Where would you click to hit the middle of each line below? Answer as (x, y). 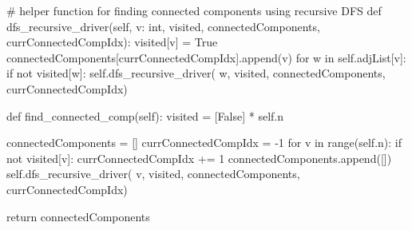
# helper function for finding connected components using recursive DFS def (194, 10)
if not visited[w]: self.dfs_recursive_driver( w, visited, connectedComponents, (196, 73)
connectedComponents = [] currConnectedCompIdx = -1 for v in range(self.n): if (204, 143)
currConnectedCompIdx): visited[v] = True (112, 42)
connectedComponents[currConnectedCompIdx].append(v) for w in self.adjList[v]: (206, 57)
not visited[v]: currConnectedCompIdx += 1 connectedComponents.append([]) (199, 158)
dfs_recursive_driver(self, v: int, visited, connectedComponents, (163, 26)
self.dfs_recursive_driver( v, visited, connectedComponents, (153, 174)
